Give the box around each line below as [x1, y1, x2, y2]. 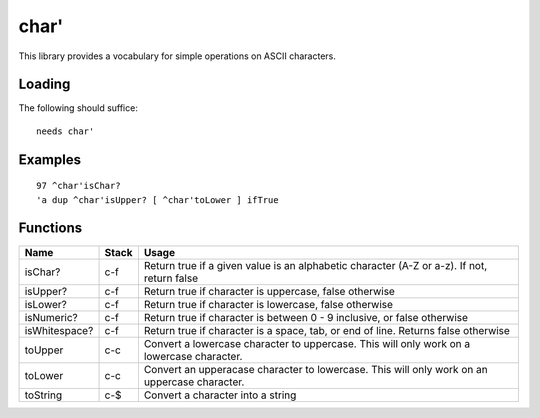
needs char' [36, 125, 95, 137]
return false [143, 271, 199, 285]
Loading [18, 76, 71, 93]
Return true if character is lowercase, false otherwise [143, 297, 394, 311]
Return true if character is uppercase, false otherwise [143, 284, 395, 298]
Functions [18, 220, 83, 237]
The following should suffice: [18, 102, 139, 114]
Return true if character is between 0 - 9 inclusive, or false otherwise [143, 310, 469, 324]
